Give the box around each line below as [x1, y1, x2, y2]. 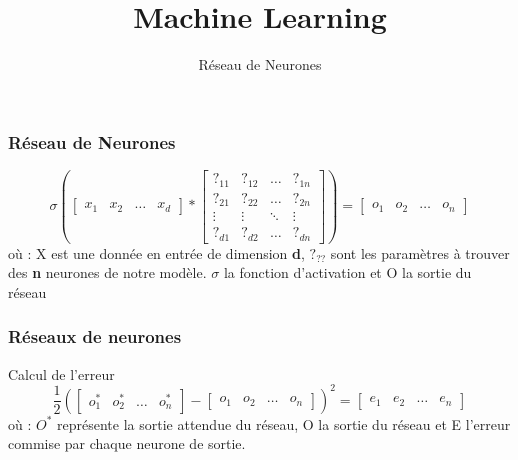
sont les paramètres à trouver [330, 242, 510, 263]
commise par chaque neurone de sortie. [8, 433, 246, 454]
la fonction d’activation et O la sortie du [223, 262, 472, 283]
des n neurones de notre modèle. [8, 262, 207, 283]
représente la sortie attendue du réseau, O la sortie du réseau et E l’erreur [57, 413, 511, 434]
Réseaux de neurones [8, 324, 182, 349]
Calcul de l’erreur [8, 363, 115, 384]
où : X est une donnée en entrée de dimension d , [8, 242, 305, 263]
